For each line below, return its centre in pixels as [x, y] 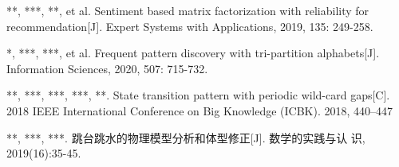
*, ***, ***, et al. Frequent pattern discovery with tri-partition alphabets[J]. [193, 53]
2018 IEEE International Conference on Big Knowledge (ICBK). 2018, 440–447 [200, 110]
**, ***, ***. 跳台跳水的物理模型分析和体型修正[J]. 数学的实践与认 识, [186, 137]
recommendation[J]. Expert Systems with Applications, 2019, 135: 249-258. [190, 26]
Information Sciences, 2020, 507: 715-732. [107, 68]
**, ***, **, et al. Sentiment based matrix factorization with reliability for [188, 10]
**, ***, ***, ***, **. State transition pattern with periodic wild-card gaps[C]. [198, 95]
